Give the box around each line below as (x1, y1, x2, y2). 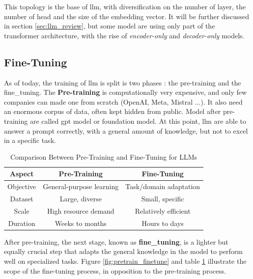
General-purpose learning (43, 181, 119, 192)
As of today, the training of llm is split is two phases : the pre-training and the (4, 77, 241, 87)
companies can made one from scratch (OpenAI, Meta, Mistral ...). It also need (4, 96, 243, 107)
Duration (8, 218, 35, 228)
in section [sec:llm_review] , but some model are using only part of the (4, 21, 215, 31)
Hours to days (141, 218, 184, 228)
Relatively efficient (135, 205, 191, 216)
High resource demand (47, 205, 114, 216)
